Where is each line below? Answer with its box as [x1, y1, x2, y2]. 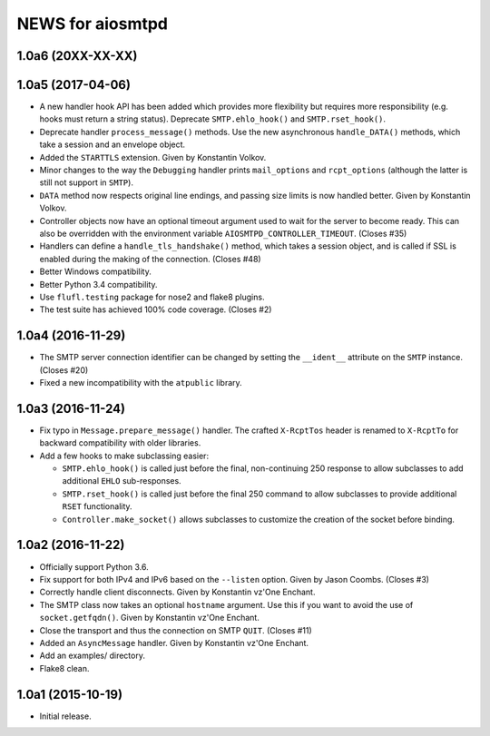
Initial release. [39, 711, 92, 721]
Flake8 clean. [39, 662, 90, 673]
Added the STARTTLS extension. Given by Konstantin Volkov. [39, 152, 267, 162]
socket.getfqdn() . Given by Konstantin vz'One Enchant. [39, 613, 260, 623]
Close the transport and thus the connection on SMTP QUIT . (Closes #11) [39, 624, 312, 635]
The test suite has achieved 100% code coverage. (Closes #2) [39, 304, 272, 315]
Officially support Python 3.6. [39, 561, 149, 572]
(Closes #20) [39, 364, 89, 376]
